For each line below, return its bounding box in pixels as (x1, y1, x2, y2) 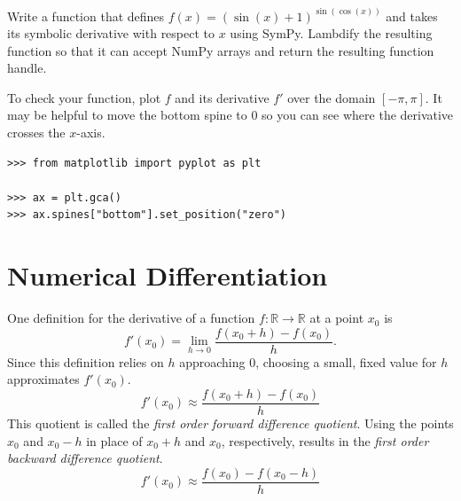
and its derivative (175, 88, 270, 106)
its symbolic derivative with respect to (7, 24, 215, 43)
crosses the (7, 123, 66, 142)
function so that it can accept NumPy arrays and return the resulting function (7, 41, 434, 59)
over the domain (287, 88, 376, 106)
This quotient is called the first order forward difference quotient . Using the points (7, 414, 454, 433)
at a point (309, 309, 364, 327)
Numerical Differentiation (7, 257, 328, 294)
